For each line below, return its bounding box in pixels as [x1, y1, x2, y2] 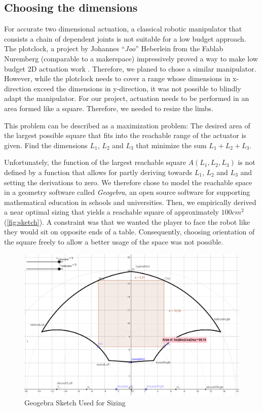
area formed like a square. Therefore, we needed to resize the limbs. [4, 102, 214, 113]
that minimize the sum [136, 140, 207, 150]
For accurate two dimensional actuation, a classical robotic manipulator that [4, 23, 242, 34]
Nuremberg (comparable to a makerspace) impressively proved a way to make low [4, 53, 258, 63]
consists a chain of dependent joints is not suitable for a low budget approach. [4, 33, 246, 44]
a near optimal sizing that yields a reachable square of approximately [4, 207, 219, 217]
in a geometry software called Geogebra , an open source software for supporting [4, 187, 250, 197]
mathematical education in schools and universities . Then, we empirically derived [4, 196, 256, 207]
